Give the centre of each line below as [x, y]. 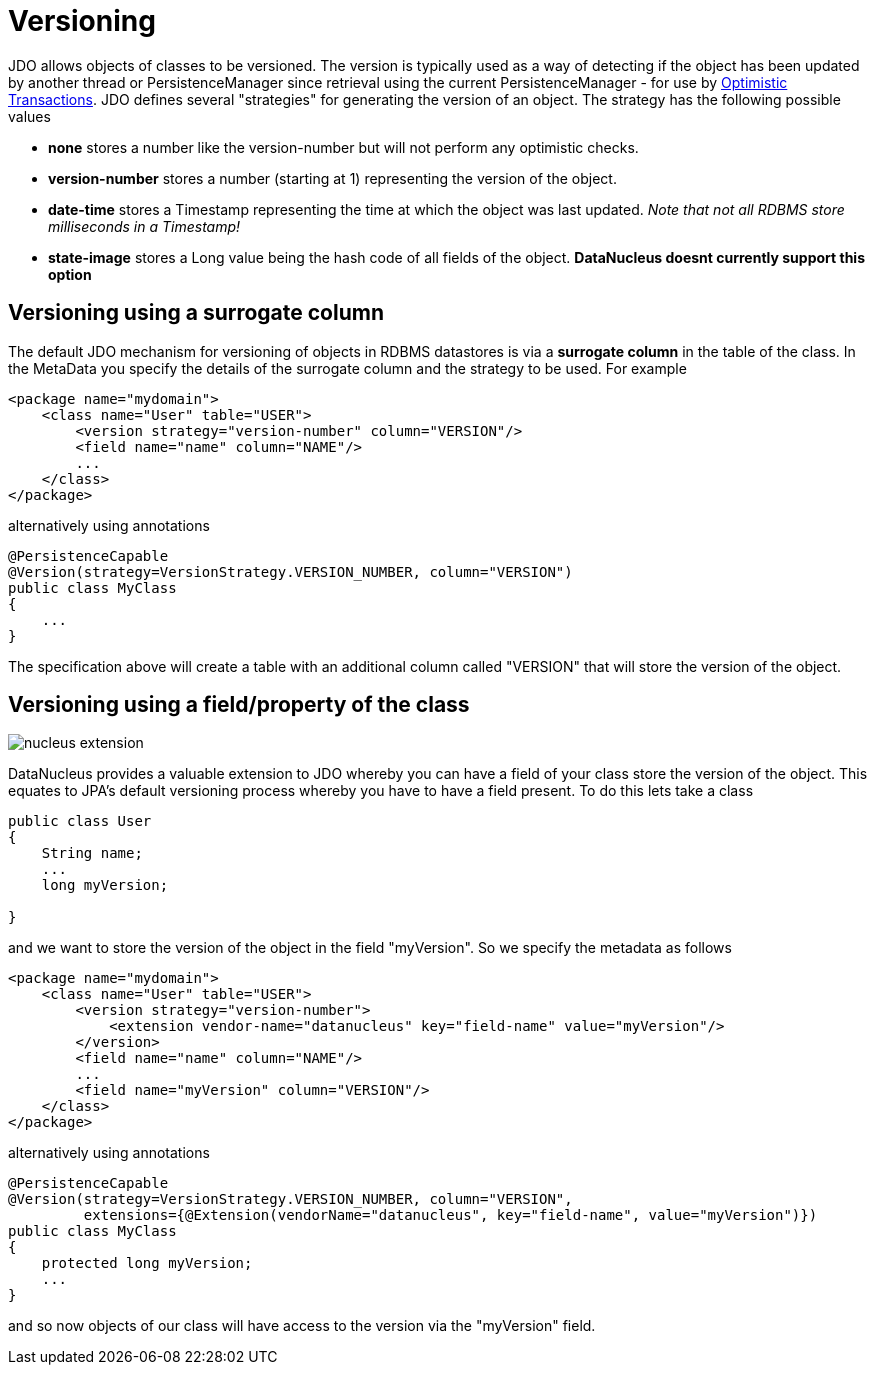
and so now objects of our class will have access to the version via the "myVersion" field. [302, 1326]
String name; [92, 853]
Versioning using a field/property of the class [239, 705]
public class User [80, 821]
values [29, 116]
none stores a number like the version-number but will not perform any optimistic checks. [343, 147]
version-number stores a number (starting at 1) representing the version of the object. [332, 178]
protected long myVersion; [147, 1263]
